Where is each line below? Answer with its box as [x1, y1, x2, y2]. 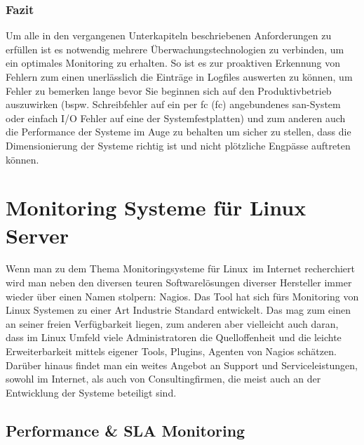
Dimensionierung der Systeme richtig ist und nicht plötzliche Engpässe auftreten [6, 138, 351, 152]
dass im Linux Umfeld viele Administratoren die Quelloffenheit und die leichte [6, 330, 342, 345]
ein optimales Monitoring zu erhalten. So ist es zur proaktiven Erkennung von [6, 55, 341, 70]
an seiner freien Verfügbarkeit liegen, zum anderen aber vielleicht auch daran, [6, 316, 339, 331]
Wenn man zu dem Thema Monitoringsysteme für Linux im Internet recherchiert [6, 261, 355, 276]
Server [6, 220, 69, 249]
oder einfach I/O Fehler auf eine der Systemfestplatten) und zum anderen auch [6, 110, 346, 125]
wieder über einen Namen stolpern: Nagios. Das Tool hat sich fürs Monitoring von [6, 288, 359, 303]
